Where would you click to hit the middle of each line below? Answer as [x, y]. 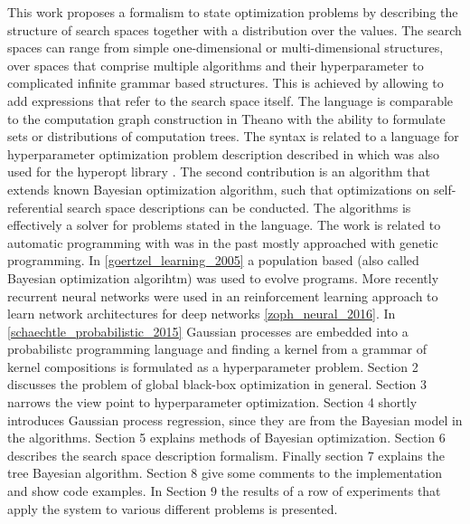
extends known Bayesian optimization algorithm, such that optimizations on [219, 189]
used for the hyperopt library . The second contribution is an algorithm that [219, 171]
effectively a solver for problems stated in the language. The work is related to [224, 225]
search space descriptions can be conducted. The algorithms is [239, 207]
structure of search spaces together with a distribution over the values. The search [235, 29]
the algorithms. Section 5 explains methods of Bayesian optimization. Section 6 [226, 438]
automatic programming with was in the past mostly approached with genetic [223, 242]
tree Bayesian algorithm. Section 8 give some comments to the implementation [225, 473]
